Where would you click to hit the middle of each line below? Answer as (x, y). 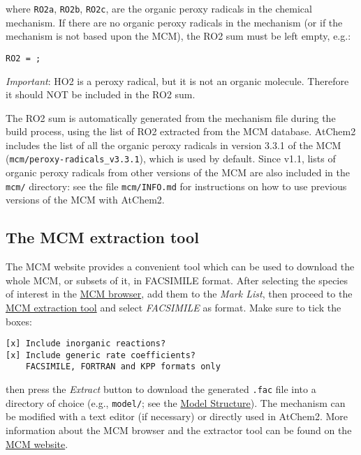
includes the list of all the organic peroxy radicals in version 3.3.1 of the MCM (174, 145)
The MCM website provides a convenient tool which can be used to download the (180, 267)
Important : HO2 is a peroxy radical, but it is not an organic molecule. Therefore (177, 80)
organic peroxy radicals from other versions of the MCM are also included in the (178, 172)
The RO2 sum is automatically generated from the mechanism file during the (171, 117)
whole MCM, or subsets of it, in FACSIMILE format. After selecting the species (177, 280)
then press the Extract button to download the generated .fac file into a (161, 389)
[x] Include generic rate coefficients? (101, 355)
